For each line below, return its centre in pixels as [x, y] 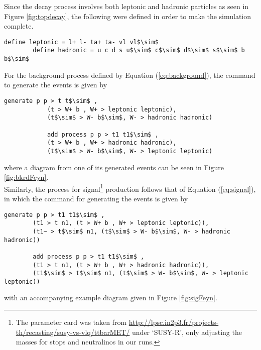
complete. [19, 26]
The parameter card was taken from [71, 322]
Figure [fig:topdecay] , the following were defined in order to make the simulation [128, 16]
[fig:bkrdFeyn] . [26, 177]
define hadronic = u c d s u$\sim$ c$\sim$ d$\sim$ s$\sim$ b [139, 50]
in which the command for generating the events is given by [96, 198]
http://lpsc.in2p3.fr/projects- [174, 322]
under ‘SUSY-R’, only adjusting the [187, 332]
